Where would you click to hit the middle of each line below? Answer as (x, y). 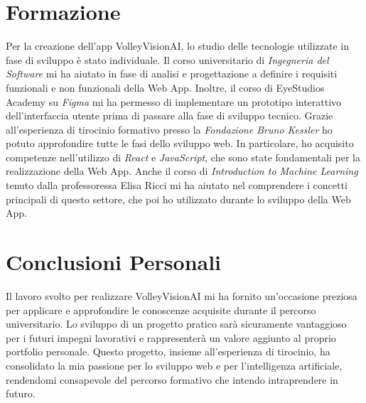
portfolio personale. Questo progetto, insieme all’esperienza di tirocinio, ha (168, 351)
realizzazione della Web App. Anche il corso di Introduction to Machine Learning (182, 171)
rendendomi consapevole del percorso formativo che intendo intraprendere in (172, 379)
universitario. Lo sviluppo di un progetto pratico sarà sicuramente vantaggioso (176, 324)
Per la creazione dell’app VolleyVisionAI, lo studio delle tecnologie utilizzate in (178, 46)
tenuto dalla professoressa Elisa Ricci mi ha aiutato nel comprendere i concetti (177, 185)
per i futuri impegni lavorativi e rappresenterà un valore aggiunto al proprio (171, 337)
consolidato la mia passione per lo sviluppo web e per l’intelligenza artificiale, (174, 365)
